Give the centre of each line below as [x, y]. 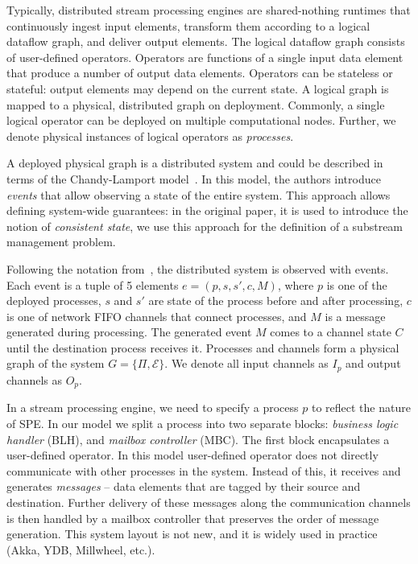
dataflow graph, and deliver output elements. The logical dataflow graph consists [206, 41]
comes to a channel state [331, 332]
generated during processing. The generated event [129, 332]
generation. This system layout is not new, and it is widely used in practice [192, 534]
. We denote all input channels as [246, 363]
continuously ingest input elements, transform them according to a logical [188, 25]
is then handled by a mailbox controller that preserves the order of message [193, 518]
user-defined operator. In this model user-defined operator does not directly [192, 455]
